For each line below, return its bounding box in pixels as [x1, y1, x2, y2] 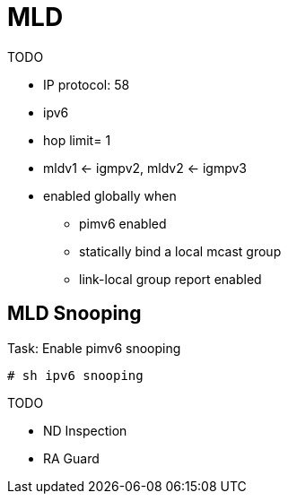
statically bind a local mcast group [79, 243, 282, 259]
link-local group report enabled [79, 271, 262, 287]
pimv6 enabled [79, 215, 167, 231]
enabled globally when [43, 187, 177, 203]
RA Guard [43, 450, 100, 466]
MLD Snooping [7, 302, 142, 325]
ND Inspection [43, 422, 127, 438]
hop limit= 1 [43, 132, 111, 148]
